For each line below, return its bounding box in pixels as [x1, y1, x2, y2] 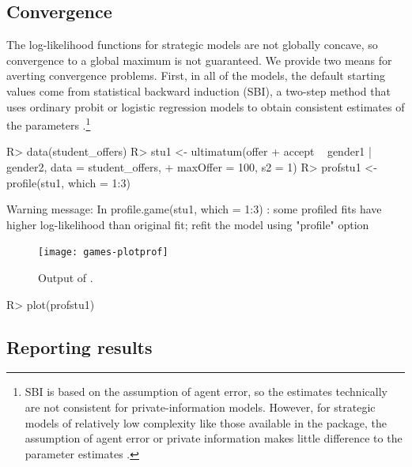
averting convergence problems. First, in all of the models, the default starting [6, 67, 386, 84]
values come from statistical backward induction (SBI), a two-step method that [6, 82, 391, 99]
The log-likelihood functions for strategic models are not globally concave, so [6, 36, 378, 53]
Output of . [38, 269, 93, 286]
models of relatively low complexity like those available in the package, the [25, 414, 387, 431]
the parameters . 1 [6, 115, 91, 133]
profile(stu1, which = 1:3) [6, 174, 130, 190]
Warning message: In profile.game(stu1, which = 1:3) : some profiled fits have [6, 201, 382, 217]
